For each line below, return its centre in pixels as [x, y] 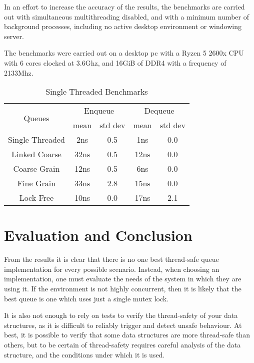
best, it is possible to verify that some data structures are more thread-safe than [127, 335]
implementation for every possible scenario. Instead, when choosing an [112, 269]
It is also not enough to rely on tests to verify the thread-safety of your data [121, 315]
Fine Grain [36, 183]
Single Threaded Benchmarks [97, 92]
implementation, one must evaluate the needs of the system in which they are [123, 279]
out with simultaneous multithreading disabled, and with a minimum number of [126, 16]
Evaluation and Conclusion [98, 235]
